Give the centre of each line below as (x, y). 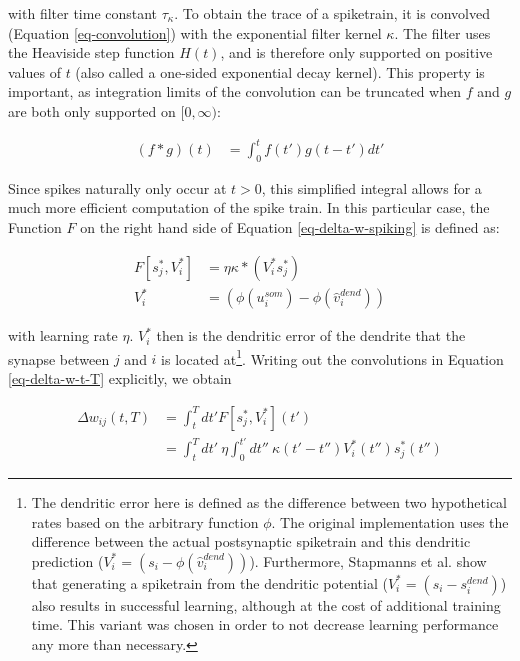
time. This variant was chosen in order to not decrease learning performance (265, 624)
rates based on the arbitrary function (145, 521)
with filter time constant (83, 13)
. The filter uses (442, 32)
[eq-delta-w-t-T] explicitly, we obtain (120, 378)
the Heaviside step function (91, 52)
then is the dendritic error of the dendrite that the (311, 335)
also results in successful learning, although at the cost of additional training (266, 604)
